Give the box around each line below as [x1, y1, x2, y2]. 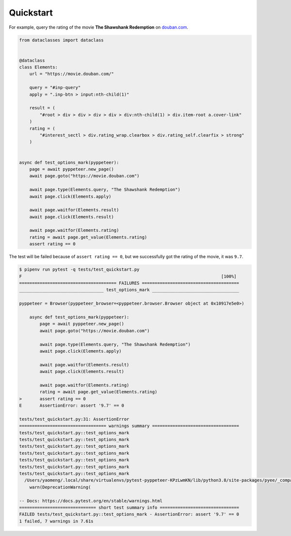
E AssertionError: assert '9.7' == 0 [19, 403, 125, 408]
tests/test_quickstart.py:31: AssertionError [19, 416, 129, 422]
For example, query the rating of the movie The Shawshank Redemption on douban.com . [9, 24, 189, 30]
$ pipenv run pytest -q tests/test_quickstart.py [19, 267, 140, 272]
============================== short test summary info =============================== [19, 504, 240, 510]
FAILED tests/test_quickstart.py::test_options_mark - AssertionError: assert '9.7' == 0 [19, 512, 240, 517]
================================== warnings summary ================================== [19, 423, 240, 429]
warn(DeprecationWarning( [29, 484, 91, 490]
